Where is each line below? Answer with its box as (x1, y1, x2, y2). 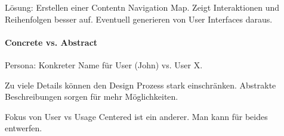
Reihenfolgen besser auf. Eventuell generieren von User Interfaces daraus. (5, 12, 273, 25)
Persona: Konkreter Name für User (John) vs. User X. (5, 58, 203, 71)
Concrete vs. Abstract (5, 36, 98, 48)
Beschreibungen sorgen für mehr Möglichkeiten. (5, 90, 178, 103)
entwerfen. (5, 122, 42, 134)
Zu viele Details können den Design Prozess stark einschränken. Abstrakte (5, 78, 276, 91)
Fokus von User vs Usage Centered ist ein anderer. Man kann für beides (5, 110, 268, 122)
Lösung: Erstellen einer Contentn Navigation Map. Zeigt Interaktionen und (5, 1, 279, 13)
